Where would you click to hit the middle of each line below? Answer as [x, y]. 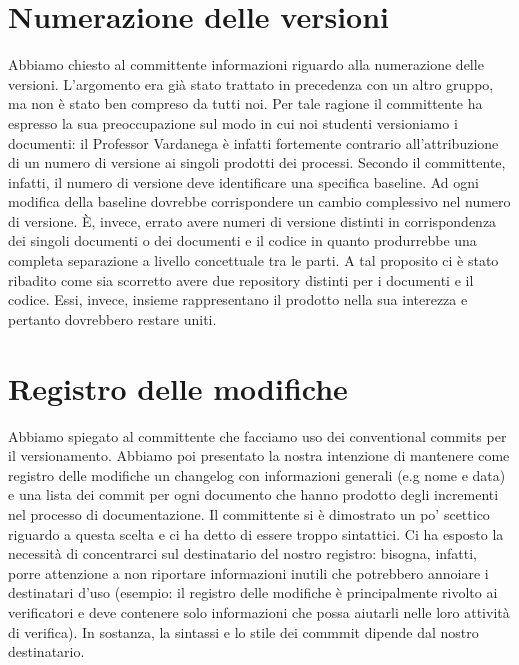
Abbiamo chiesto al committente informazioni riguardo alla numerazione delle [246, 64]
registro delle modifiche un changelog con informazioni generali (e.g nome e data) [257, 474]
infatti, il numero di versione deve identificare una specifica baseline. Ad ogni [243, 181]
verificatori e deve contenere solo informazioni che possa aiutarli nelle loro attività [259, 611]
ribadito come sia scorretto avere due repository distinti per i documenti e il [241, 279]
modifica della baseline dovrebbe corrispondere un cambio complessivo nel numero [259, 201]
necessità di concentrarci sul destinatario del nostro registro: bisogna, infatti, [243, 553]
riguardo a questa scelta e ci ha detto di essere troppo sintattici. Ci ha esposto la [256, 533]
